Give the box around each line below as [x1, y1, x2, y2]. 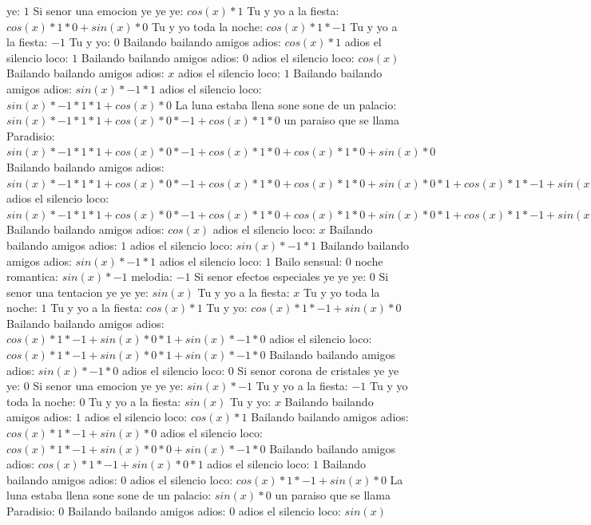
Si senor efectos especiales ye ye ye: [194, 268, 367, 285]
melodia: [131, 268, 173, 285]
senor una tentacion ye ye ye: [6, 283, 149, 300]
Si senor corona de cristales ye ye [237, 361, 399, 378]
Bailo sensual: [275, 252, 343, 269]
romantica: [6, 268, 58, 285]
